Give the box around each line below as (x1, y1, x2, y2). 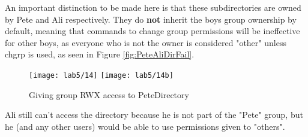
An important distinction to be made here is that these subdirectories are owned (5, 1, 301, 13)
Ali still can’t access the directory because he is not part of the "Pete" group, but (5, 108, 303, 121)
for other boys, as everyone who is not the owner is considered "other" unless (5, 36, 286, 48)
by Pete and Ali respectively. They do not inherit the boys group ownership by (5, 13, 297, 25)
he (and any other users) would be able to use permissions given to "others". (5, 120, 285, 132)
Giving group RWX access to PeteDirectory (29, 88, 189, 101)
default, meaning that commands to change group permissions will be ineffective (5, 25, 300, 37)
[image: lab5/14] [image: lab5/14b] (29, 71, 174, 80)
